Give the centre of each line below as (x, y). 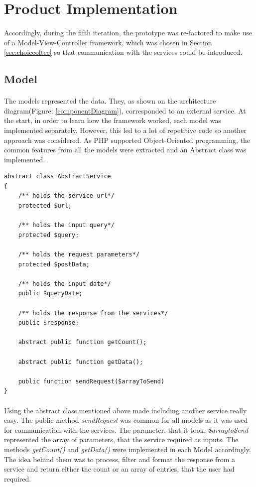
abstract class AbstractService (58, 177)
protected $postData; (54, 264)
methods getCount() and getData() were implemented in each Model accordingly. (128, 449)
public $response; (49, 323)
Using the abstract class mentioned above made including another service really (126, 410)
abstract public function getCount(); (82, 342)
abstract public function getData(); (81, 362)
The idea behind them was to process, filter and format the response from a (120, 459)
